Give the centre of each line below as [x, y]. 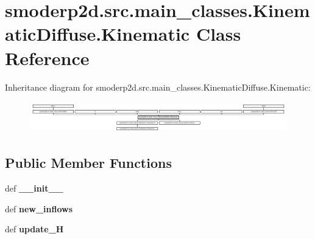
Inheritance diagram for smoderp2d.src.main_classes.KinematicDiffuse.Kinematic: [158, 87]
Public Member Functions [88, 163]
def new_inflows [39, 208]
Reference [47, 57]
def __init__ [34, 188]
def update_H [34, 229]
